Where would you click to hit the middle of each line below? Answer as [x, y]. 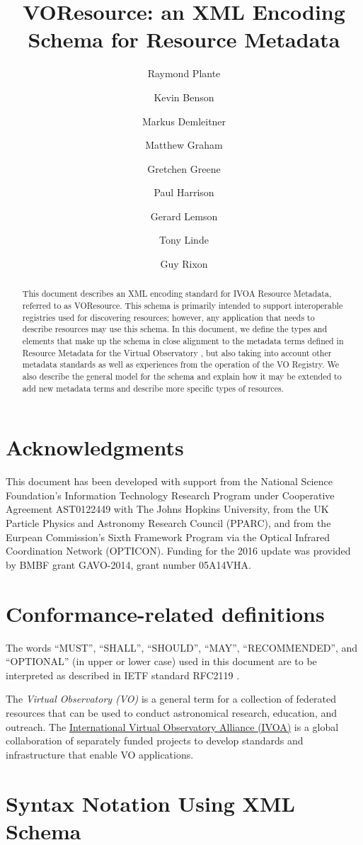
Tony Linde [184, 240]
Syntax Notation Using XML [150, 803]
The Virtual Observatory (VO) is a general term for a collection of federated [171, 699]
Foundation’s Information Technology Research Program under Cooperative [170, 495]
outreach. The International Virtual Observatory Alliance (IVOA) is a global [172, 726]
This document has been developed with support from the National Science [169, 481]
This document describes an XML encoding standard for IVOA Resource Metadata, [177, 294]
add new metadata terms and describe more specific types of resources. [153, 388]
